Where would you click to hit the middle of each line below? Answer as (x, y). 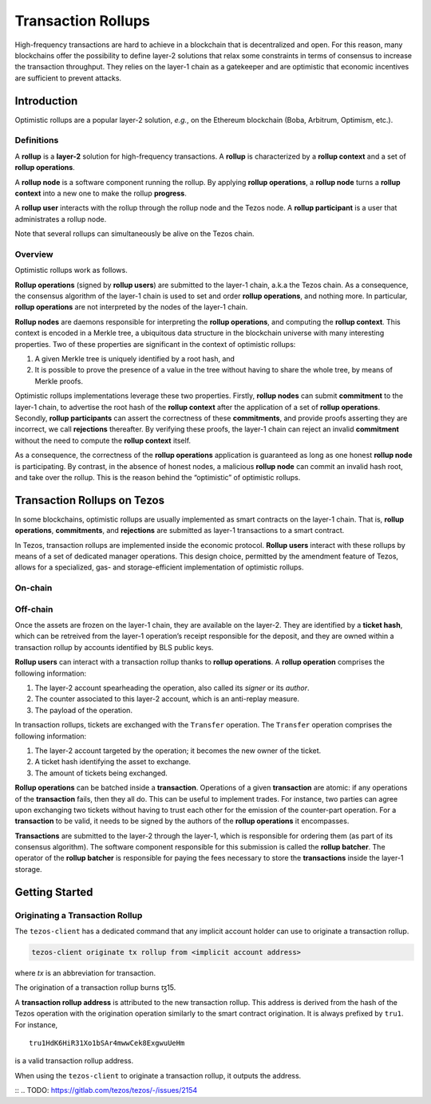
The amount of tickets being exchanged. (101, 773)
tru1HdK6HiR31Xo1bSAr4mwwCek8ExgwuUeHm (107, 1043)
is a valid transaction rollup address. (74, 1061)
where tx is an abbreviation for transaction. (85, 973)
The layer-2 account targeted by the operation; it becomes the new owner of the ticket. (178, 751)
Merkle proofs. (59, 381)
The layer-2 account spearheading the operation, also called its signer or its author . (172, 688)
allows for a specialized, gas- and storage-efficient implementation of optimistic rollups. (159, 567)
